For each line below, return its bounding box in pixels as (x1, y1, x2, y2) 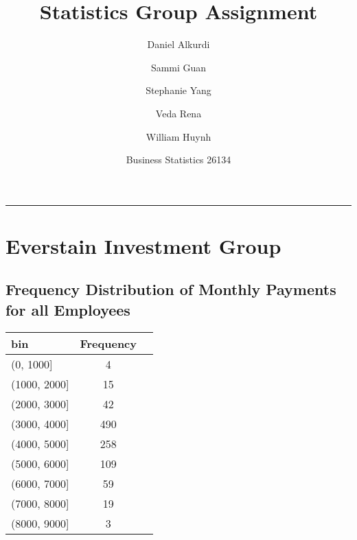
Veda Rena (155, 106, 202, 120)
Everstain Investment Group (5, 231, 281, 259)
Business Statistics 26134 (126, 152, 231, 167)
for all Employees (5, 298, 130, 320)
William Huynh (146, 129, 211, 143)
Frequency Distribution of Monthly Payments (5, 279, 336, 300)
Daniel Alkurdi (147, 37, 210, 51)
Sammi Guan (150, 60, 207, 74)
